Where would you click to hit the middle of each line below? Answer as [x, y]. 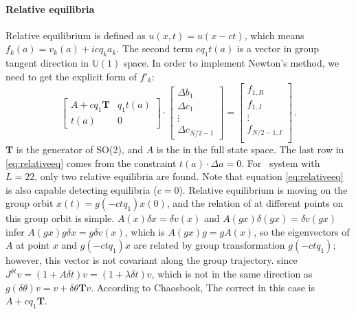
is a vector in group [278, 48]
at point [33, 245]
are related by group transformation [209, 245]
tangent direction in [47, 63]
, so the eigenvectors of [302, 231]
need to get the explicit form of [71, 76]
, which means [274, 35]
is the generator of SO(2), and [79, 149]
